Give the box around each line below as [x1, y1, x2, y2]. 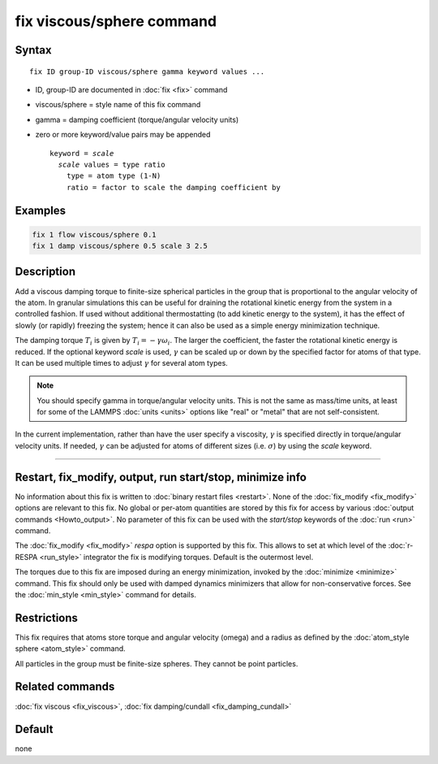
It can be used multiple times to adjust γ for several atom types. [15, 358, 229, 367]
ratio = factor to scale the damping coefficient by [66, 183, 281, 192]
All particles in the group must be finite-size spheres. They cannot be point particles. [15, 658, 298, 668]
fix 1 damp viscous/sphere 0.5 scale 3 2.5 [32, 241, 208, 251]
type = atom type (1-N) [66, 171, 161, 180]
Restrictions [15, 610, 79, 625]
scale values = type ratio [58, 159, 165, 169]
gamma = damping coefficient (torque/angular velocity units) [35, 115, 239, 124]
